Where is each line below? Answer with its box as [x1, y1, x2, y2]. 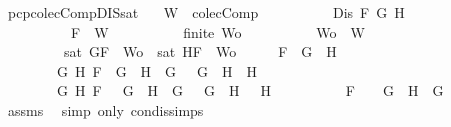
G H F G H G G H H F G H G [56, 80, 444, 101]
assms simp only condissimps [7, 99, 204, 120]
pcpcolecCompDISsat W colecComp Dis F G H [7, 2, 405, 22]
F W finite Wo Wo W [70, 21, 365, 42]
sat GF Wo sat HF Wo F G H [63, 41, 337, 62]
